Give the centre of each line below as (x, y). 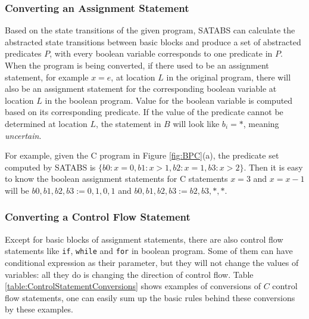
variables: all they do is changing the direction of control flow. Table (129, 274)
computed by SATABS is (50, 167)
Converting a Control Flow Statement (98, 217)
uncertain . (23, 135)
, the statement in (129, 123)
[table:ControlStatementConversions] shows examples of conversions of (133, 286)
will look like (196, 123)
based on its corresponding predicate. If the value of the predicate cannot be (144, 112)
